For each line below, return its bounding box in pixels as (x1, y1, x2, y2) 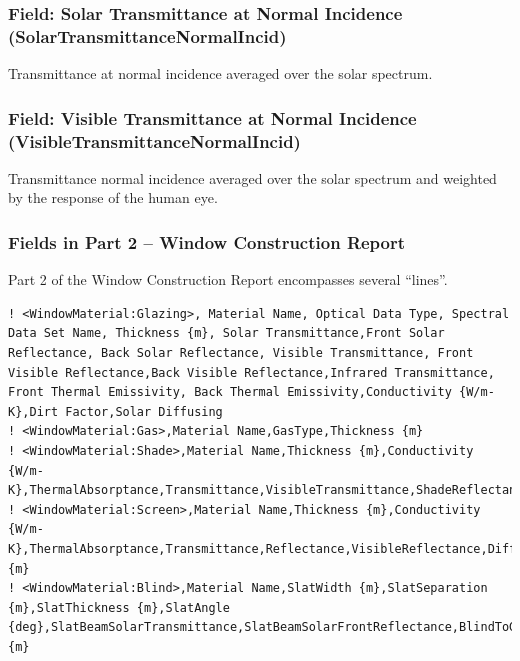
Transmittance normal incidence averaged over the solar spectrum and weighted (8, 167, 497, 188)
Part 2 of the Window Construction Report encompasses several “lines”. (8, 269, 448, 290)
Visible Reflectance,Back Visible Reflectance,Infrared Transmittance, (8, 365, 495, 380)
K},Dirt (8, 404, 59, 419)
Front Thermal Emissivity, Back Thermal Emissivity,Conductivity (8, 385, 452, 400)
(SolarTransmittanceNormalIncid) (8, 23, 287, 48)
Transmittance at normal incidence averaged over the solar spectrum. (8, 63, 433, 84)
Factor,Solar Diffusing (65, 404, 223, 419)
